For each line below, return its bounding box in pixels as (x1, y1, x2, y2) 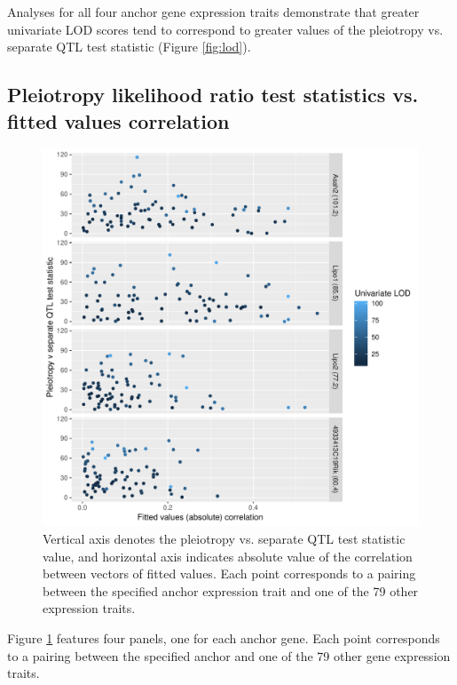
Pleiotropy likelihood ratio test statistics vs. (7, 81, 419, 108)
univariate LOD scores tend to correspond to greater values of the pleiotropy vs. (7, 20, 444, 38)
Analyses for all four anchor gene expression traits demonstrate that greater (7, 3, 420, 20)
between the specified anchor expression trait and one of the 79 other (43, 581, 419, 600)
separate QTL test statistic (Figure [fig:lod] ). (7, 37, 251, 56)
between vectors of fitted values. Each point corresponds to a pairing (43, 564, 416, 583)
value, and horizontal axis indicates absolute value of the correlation (43, 546, 413, 565)
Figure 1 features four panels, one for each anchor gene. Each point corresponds (7, 628, 440, 647)
